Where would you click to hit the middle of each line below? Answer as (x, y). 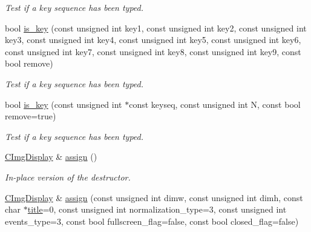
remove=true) (31, 116)
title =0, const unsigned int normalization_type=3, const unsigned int (157, 209)
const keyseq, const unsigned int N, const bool (215, 104)
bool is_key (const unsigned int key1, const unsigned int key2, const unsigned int (156, 28)
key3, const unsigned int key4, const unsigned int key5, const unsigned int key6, (153, 40)
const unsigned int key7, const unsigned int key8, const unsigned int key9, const (153, 51)
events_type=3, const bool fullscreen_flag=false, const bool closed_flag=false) (152, 221)
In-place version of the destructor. (68, 177)
